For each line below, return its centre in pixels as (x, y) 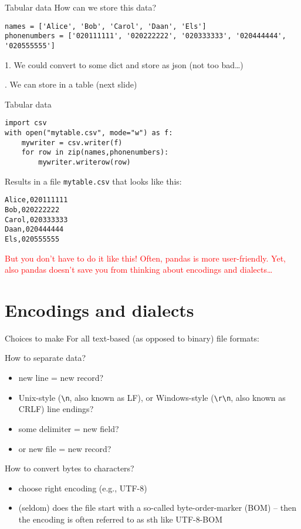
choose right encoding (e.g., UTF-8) (83, 488)
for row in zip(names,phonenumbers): (95, 153)
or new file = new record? (65, 448)
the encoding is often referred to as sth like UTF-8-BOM (121, 519)
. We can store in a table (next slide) (71, 84)
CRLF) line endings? (56, 409)
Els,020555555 (32, 239)
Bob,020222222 (32, 210)
